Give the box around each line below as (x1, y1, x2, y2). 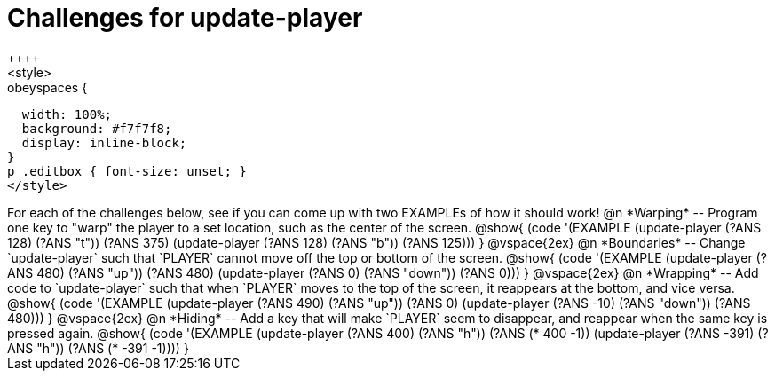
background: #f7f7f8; (21, 121, 172, 136)
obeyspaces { (7, 79, 88, 95)
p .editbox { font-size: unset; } (7, 163, 247, 178)
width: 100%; (21, 106, 113, 122)
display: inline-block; (21, 135, 187, 150)
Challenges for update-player (7, 3, 363, 33)
